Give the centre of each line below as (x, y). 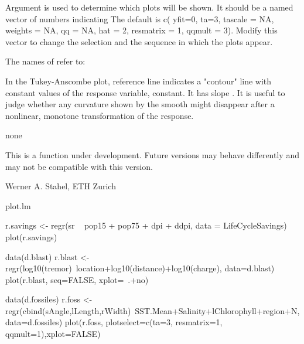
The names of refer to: (45, 61)
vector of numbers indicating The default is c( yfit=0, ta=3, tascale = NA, (140, 18)
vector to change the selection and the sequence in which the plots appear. (139, 41)
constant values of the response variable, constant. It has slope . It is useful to (145, 92)
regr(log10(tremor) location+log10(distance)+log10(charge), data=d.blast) (140, 268)
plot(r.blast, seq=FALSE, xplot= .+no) (77, 279)
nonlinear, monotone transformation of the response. (100, 115)
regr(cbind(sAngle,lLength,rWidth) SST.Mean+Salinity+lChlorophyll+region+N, (153, 310)
